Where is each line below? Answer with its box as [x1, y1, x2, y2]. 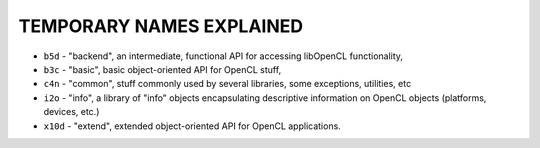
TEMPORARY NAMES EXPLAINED [18, 15, 304, 37]
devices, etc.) [43, 106, 100, 118]
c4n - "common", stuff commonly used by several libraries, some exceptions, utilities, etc [43, 78, 412, 90]
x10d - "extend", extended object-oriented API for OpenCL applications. [43, 120, 342, 132]
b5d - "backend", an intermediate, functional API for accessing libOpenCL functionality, [43, 50, 404, 62]
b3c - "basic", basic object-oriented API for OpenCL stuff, [43, 63, 282, 75]
